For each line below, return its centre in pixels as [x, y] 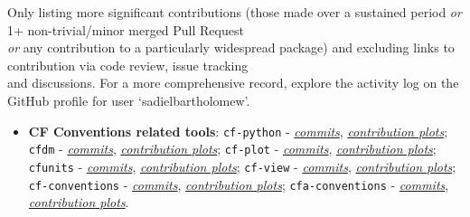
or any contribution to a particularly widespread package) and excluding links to [231, 47]
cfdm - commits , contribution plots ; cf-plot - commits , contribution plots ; [232, 149]
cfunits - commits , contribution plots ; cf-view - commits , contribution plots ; [242, 166]
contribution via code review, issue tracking [128, 65]
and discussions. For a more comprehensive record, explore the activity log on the [233, 83]
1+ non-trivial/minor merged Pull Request [126, 29]
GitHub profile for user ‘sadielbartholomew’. [129, 100]
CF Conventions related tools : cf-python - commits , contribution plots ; [238, 131]
